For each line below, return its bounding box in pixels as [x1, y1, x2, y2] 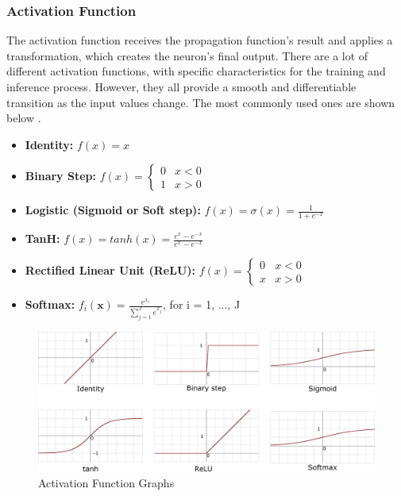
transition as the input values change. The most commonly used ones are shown [6, 94, 395, 110]
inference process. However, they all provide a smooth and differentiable [6, 79, 357, 94]
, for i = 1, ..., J [163, 296, 241, 313]
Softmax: [25, 296, 75, 313]
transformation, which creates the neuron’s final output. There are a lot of [6, 47, 368, 63]
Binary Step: [25, 167, 96, 184]
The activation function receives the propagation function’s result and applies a [6, 32, 393, 48]
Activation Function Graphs [38, 474, 175, 490]
